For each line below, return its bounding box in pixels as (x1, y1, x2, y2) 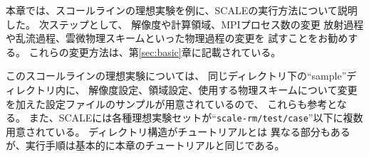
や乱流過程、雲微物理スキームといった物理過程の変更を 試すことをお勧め (6, 31, 348, 45)
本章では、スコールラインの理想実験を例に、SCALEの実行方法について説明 (6, 3, 358, 17)
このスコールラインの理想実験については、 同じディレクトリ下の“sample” (6, 68, 347, 83)
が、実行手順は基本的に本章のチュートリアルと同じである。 (6, 138, 285, 153)
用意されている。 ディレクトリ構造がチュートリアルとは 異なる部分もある (6, 124, 350, 139)
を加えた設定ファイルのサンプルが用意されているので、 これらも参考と (6, 96, 337, 111)
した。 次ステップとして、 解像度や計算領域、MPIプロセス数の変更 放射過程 (6, 16, 364, 31)
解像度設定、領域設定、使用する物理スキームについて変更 (88, 82, 358, 97)
